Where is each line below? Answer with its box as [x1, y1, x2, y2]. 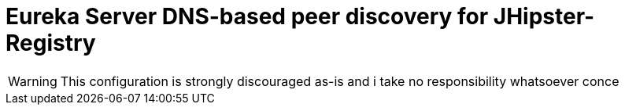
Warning [8, 73, 57, 89]
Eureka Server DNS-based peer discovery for [6, 3, 489, 30]
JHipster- [493, 3, 595, 30]
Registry [6, 30, 96, 56]
